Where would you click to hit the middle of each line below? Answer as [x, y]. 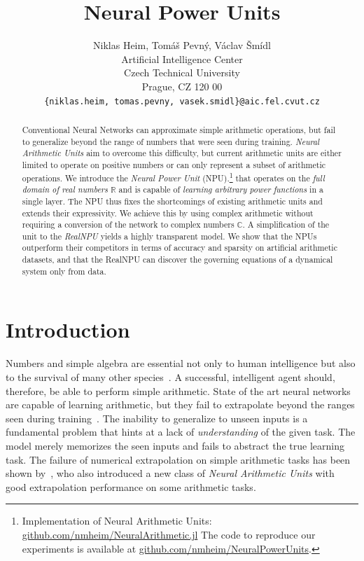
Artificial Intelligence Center [182, 58]
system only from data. [64, 271]
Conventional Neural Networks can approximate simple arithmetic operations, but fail [179, 129]
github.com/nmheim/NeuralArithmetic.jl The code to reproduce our [169, 534]
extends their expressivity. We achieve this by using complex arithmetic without [168, 213]
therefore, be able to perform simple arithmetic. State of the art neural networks [178, 390]
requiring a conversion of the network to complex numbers [128, 224]
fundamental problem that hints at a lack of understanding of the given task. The [181, 432]
